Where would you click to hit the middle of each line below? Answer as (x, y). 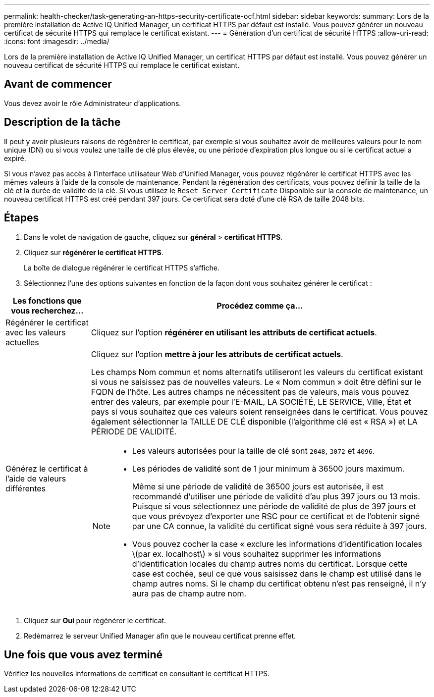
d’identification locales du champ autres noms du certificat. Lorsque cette (270, 563)
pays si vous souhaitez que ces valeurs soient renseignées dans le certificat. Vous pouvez (259, 411)
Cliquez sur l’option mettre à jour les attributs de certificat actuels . (217, 354)
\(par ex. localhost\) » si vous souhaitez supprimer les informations (257, 554)
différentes (26, 488)
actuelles (22, 342)
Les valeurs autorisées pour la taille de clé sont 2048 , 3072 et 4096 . (253, 451)
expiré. (15, 158)
